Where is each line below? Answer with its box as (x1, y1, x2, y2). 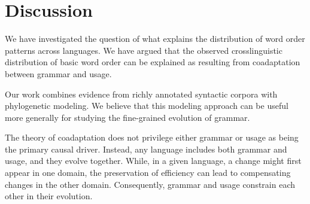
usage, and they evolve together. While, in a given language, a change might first (5, 154, 302, 167)
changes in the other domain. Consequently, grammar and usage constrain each (5, 178, 296, 190)
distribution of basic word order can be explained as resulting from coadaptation (5, 56, 300, 68)
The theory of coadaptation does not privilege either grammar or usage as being (5, 131, 299, 144)
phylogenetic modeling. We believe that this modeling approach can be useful (5, 99, 288, 112)
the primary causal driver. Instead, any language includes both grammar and (5, 142, 287, 155)
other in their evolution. (5, 190, 93, 202)
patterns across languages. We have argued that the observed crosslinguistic (5, 44, 282, 56)
